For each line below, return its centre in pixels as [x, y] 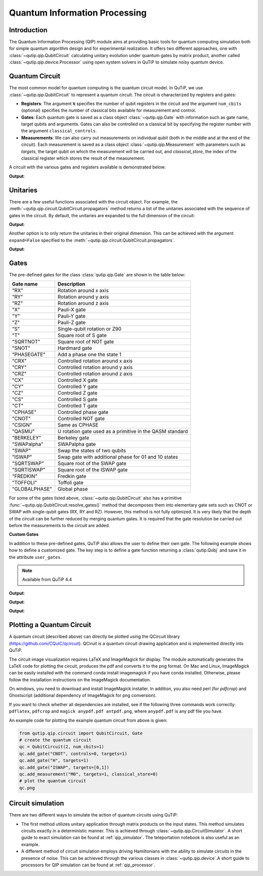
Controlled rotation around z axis [95, 374]
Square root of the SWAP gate [92, 464]
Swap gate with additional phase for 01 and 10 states [118, 457]
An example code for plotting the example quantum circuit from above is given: [88, 720]
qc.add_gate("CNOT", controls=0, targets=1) [73, 754]
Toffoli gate [71, 483]
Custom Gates [24, 534]
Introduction [28, 30]
